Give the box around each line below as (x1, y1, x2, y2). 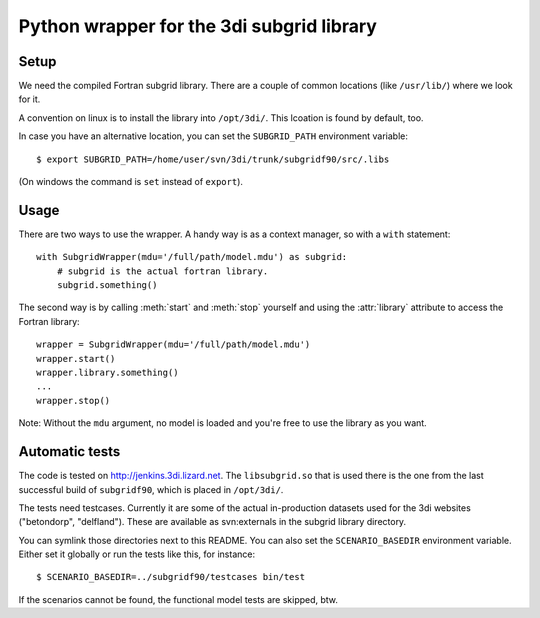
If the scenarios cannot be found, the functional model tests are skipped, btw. (18, 593, 339, 605)
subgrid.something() (56, 280, 158, 291)
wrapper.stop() (36, 395, 111, 406)
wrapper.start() (36, 353, 116, 364)
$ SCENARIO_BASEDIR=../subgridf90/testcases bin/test (36, 571, 305, 583)
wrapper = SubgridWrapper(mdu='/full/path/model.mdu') (36, 339, 311, 350)
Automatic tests (18, 443, 121, 460)
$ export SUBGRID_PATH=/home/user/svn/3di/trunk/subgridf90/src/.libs (36, 153, 390, 165)
